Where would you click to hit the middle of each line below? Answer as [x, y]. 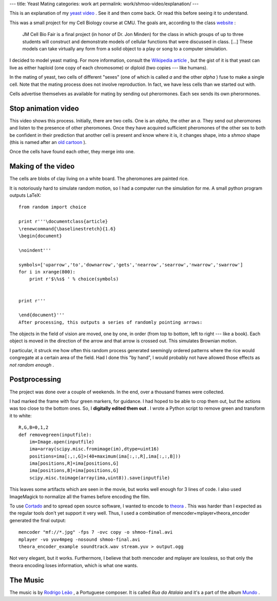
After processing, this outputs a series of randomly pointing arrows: [111, 322]
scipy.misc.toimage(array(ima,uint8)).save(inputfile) [100, 478]
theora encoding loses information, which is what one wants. [74, 565]
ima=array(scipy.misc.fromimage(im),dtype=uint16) [94, 449]
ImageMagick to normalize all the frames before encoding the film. [80, 497]
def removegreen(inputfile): [55, 435]
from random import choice [53, 207]
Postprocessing [35, 380]
